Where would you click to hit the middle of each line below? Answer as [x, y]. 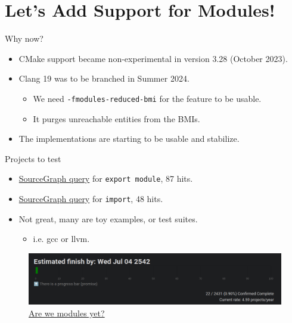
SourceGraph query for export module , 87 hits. [106, 178]
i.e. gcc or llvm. [61, 239]
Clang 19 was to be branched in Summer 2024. [104, 78]
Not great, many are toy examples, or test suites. [108, 218]
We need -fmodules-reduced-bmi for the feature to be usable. [147, 98]
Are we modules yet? [67, 313]
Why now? [24, 38]
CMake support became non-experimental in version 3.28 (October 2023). [153, 58]
